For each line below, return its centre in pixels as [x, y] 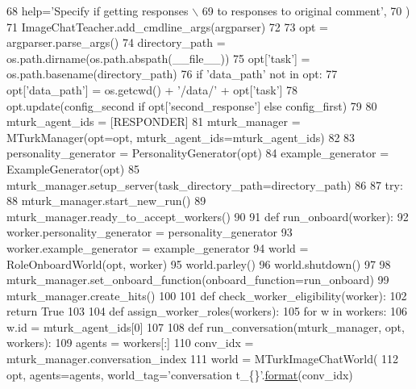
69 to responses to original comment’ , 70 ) [306, 10]
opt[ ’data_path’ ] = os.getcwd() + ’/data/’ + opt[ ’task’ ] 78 [152, 89]
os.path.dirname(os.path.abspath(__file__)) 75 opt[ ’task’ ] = [158, 58]
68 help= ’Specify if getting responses [98, 10]
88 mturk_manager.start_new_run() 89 [106, 201]
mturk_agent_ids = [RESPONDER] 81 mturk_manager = [154, 121]
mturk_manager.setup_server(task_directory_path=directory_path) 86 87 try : [205, 184]
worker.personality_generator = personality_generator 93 [150, 232]
